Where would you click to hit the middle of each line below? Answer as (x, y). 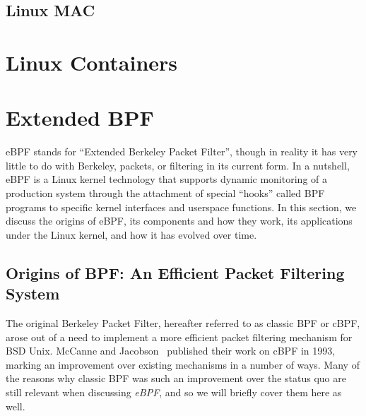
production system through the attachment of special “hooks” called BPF (165, 193)
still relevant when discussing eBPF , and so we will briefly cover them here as (174, 392)
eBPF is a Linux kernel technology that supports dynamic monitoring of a (166, 179)
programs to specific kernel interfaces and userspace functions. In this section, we (181, 207)
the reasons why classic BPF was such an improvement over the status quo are (176, 378)
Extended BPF (80, 118)
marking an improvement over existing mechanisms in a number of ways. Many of (183, 364)
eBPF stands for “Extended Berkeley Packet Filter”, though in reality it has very (182, 151)
